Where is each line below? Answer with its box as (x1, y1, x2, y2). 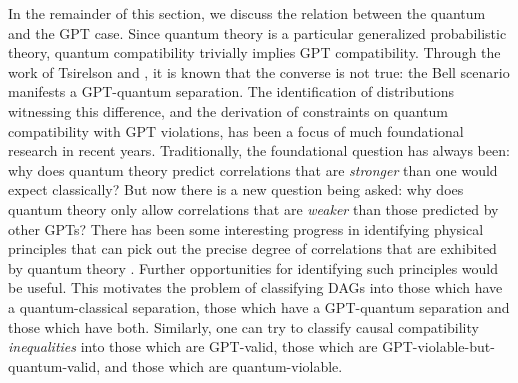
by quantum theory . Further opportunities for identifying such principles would (8, 257, 498, 278)
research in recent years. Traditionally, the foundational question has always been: (8, 140, 510, 161)
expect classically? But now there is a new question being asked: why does (8, 179, 464, 200)
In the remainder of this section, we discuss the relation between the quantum (8, 3, 486, 23)
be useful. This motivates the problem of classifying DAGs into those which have (8, 277, 503, 298)
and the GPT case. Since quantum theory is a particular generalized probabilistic (8, 22, 507, 43)
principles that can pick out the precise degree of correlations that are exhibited (8, 238, 497, 259)
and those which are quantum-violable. (104, 355, 343, 376)
